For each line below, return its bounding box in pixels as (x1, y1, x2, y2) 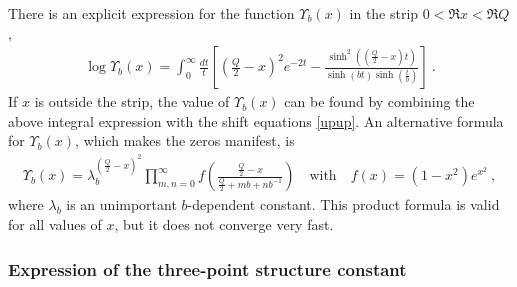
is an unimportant (66, 194, 177, 215)
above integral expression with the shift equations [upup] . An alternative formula (8, 110, 504, 131)
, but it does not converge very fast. (114, 214, 334, 234)
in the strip (349, 3, 419, 23)
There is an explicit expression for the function (8, 3, 295, 23)
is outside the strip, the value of (34, 91, 230, 112)
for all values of (8, 214, 102, 234)
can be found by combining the (284, 91, 475, 112)
